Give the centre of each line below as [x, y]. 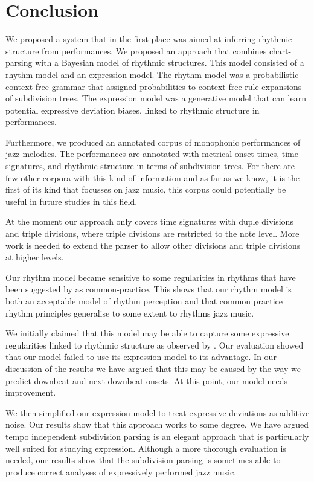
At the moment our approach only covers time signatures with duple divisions [149, 221]
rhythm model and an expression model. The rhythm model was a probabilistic [152, 74]
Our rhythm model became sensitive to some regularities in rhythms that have [151, 277]
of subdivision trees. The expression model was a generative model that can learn [156, 98]
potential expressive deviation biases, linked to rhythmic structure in [133, 110]
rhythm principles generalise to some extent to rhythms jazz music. [130, 313]
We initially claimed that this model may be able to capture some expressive [147, 333]
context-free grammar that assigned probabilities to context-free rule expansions [154, 86]
